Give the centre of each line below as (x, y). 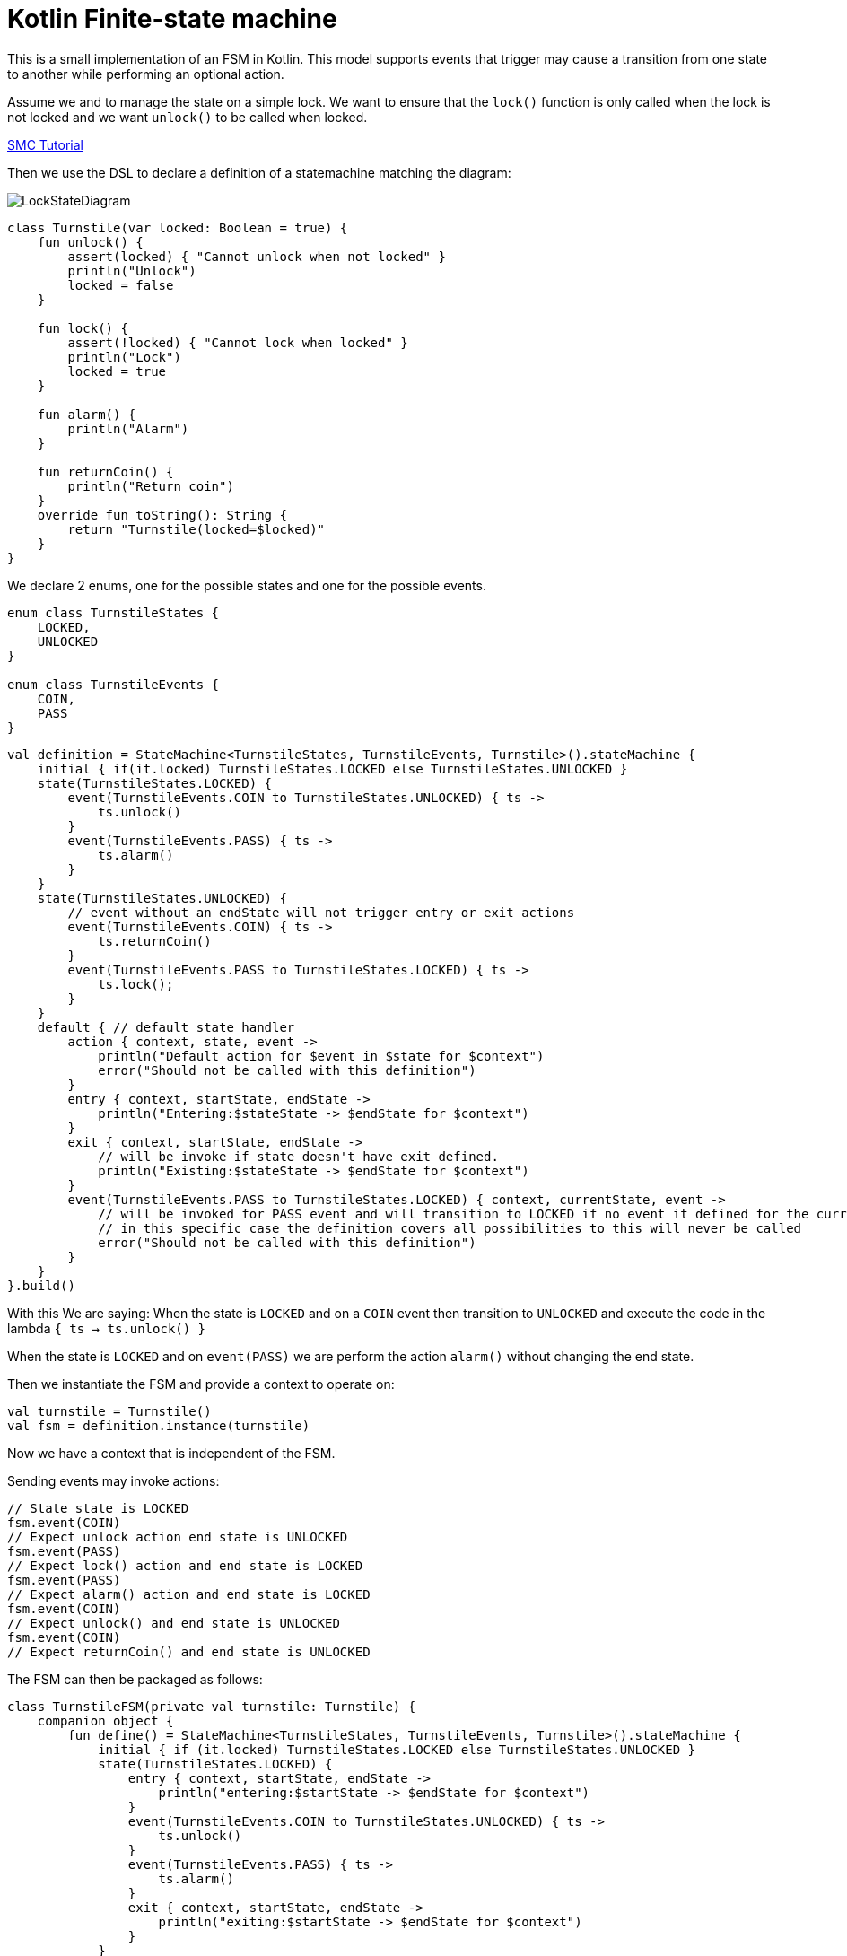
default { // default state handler (166, 1027)
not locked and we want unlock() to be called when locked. (188, 117)
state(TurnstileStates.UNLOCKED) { (162, 898)
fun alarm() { (87, 414)
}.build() (41, 1285)
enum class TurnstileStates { (114, 612)
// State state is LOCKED (98, 1508)
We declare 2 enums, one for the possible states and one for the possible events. (247, 585)
